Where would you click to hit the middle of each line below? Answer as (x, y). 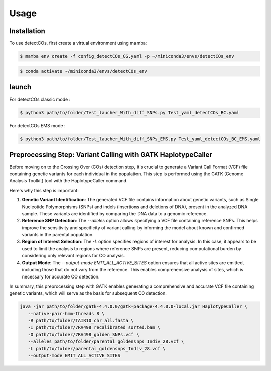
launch (20, 87)
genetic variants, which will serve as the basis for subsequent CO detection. (88, 293)
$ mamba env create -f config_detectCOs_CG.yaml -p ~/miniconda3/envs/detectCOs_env (127, 56)
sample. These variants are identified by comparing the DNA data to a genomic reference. (115, 213)
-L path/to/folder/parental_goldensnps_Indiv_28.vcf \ (97, 349)
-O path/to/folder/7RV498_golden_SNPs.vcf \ (83, 335)
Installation (27, 31)
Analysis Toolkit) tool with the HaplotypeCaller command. (69, 181)
